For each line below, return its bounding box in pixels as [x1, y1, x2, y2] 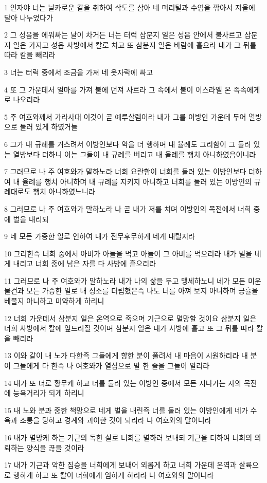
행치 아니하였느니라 [33, 186, 95, 197]
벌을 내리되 [13, 213, 49, 224]
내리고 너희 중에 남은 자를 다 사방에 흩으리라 [13, 258, 156, 269]
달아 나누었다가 [4, 12, 53, 23]
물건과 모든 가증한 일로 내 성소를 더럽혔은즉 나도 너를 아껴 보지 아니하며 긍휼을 [4, 285, 258, 296]
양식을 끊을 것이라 [26, 442, 84, 453]
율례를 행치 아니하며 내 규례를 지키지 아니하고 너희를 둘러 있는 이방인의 [22, 176, 252, 187]
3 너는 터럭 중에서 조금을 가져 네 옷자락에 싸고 [4, 66, 153, 77]
